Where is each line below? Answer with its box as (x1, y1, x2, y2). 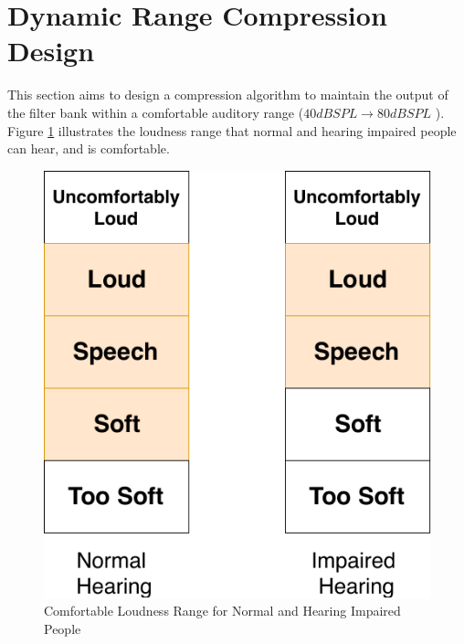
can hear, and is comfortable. (7, 139, 170, 158)
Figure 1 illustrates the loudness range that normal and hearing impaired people (7, 121, 457, 140)
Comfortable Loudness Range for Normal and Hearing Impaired (44, 601, 401, 620)
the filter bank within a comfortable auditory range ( (7, 102, 304, 121)
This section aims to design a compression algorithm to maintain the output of (7, 85, 448, 104)
